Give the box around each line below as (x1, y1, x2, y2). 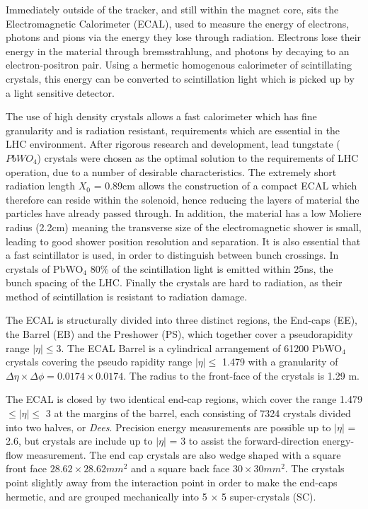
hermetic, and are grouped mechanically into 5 (6, 488, 207, 503)
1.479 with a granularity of (222, 354, 338, 369)
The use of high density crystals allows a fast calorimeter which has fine (6, 109, 317, 124)
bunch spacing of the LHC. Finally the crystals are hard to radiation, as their (6, 275, 343, 290)
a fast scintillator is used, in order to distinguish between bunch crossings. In (6, 247, 339, 262)
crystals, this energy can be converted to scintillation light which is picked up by (6, 71, 355, 86)
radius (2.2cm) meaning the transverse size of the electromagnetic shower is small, (6, 219, 362, 234)
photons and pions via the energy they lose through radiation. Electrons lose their (6, 30, 362, 45)
